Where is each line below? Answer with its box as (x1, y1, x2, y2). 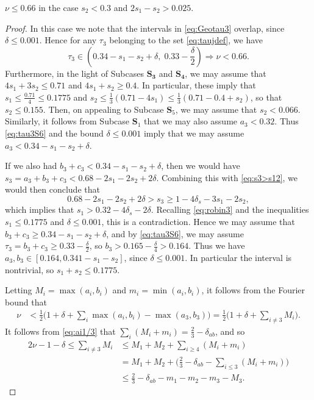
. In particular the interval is (185, 251, 292, 264)
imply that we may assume (143, 126, 244, 139)
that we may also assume (144, 115, 238, 127)
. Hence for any (39, 34, 97, 46)
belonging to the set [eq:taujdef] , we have (109, 34, 263, 46)
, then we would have (161, 159, 240, 172)
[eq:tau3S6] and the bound (5, 126, 104, 139)
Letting (5, 284, 32, 296)
